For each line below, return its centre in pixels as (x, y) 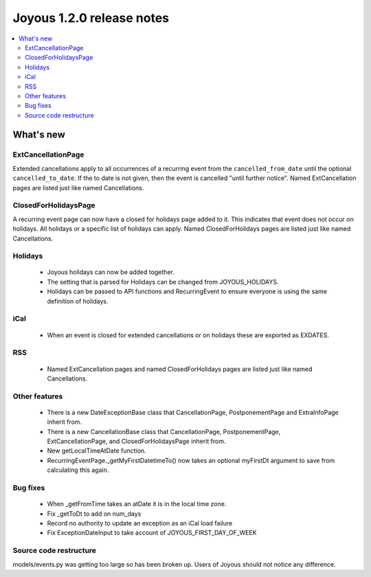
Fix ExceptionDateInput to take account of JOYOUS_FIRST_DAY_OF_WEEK (152, 533)
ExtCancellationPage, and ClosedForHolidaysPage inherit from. (136, 441)
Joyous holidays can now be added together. (111, 272)
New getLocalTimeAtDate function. (97, 451)
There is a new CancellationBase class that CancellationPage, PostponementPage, (164, 431)
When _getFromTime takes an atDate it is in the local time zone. (137, 504)
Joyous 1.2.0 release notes (91, 18)
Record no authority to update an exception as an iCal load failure (140, 523)
